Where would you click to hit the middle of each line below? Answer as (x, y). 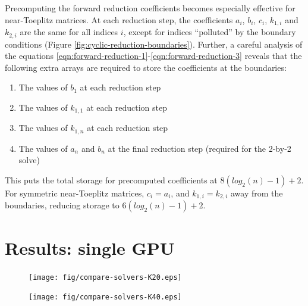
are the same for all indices (69, 32)
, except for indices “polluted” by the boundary (210, 32)
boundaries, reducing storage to (62, 205)
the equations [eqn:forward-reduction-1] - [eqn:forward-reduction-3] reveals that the (153, 56)
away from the (257, 193)
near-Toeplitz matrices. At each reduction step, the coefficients (119, 19)
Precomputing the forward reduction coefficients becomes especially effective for (150, 8)
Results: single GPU (90, 247)
